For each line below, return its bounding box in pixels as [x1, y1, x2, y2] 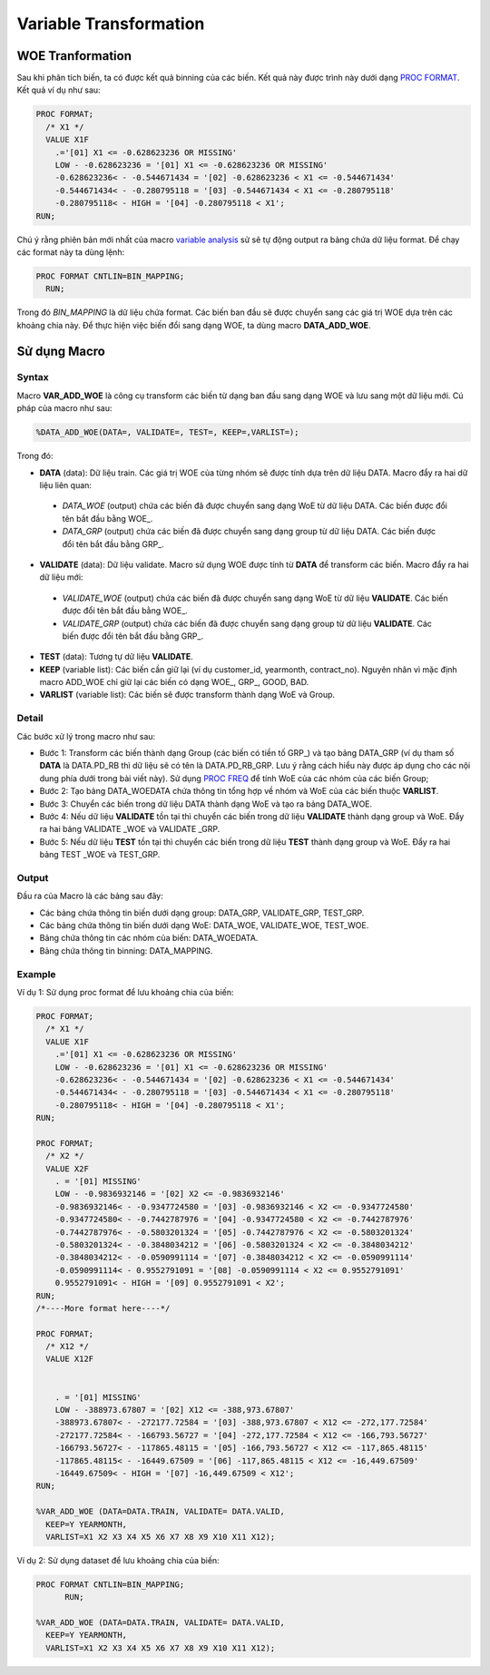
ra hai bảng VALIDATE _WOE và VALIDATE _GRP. [39, 824, 220, 835]
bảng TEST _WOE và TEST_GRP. [39, 849, 161, 860]
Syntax [16, 371, 49, 384]
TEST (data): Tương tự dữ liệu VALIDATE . [39, 651, 194, 662]
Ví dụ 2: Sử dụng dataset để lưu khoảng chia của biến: [16, 1554, 220, 1565]
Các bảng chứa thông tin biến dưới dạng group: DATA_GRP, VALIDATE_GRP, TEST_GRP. [39, 907, 365, 918]
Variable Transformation [16, 14, 205, 34]
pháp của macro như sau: [16, 403, 113, 414]
